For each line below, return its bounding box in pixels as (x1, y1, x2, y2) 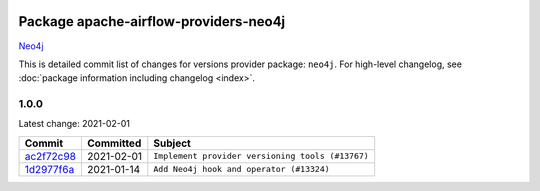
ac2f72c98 (24, 149, 77, 163)
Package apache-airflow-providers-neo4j (18, 13, 286, 30)
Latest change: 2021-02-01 (18, 118, 130, 130)
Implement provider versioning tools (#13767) (153, 151, 369, 162)
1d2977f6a (24, 162, 75, 176)
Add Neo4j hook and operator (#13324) (153, 164, 330, 175)
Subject (153, 136, 192, 150)
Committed (86, 136, 142, 150)
